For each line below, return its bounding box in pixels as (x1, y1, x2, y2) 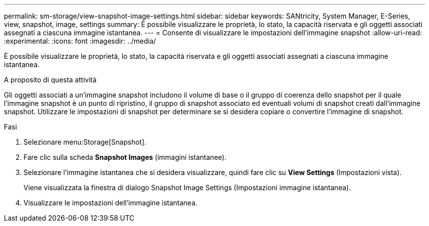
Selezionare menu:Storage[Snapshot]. (24, 138, 146, 146)
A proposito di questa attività (4, 75, 97, 84)
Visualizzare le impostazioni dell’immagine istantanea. (24, 199, 197, 207)
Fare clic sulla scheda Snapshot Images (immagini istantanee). (24, 153, 227, 161)
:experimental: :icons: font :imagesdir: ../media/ (4, 37, 156, 45)
